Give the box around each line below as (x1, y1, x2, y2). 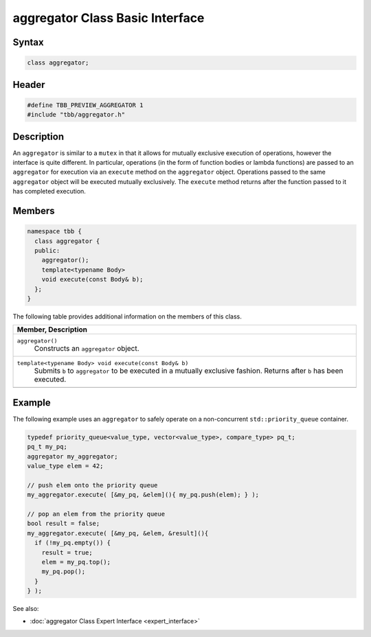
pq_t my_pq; (27, 443, 68, 451)
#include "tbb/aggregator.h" (27, 111, 126, 119)
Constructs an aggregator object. (34, 344, 140, 354)
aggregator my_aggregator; (27, 452, 118, 460)
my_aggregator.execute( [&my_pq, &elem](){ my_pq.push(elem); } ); (27, 491, 260, 499)
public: (34, 246, 60, 254)
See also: (12, 605, 39, 613)
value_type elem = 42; (27, 462, 104, 470)
